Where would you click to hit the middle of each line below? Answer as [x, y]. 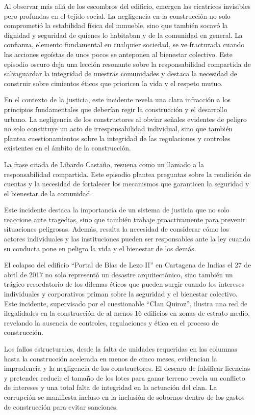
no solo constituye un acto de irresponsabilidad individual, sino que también [118, 129]
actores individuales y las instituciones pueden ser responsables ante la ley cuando [127, 239]
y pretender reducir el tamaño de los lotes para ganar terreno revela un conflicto [125, 377]
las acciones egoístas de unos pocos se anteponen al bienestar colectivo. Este [118, 54]
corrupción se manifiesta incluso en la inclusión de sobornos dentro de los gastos [124, 397]
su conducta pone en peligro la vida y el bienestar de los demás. [100, 248]
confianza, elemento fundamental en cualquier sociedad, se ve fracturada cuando [124, 44]
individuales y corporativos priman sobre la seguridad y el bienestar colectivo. [121, 294]
